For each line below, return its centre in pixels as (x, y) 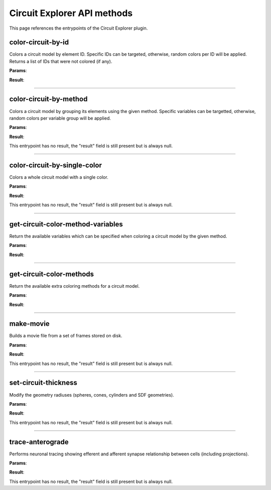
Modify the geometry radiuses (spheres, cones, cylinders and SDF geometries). (92, 395)
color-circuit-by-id (39, 42)
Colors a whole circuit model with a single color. (59, 177)
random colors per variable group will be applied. (60, 118)
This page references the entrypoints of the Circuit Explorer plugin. (79, 28)
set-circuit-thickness (43, 383)
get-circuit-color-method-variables (66, 224)
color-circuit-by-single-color (56, 165)
